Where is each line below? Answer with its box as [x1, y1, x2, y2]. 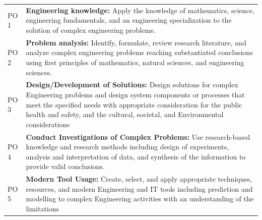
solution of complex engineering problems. [26, 24, 156, 35]
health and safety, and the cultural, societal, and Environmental [26, 109, 224, 120]
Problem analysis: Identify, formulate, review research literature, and [26, 37, 246, 47]
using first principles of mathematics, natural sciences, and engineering [26, 57, 244, 67]
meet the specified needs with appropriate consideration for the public [26, 99, 242, 109]
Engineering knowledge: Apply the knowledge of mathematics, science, [26, 5, 254, 15]
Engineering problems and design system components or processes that [26, 89, 245, 99]
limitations [26, 203, 59, 214]
